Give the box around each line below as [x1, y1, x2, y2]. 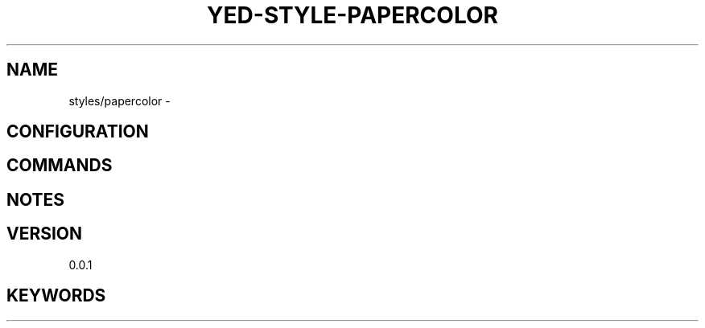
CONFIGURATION [6, 121, 149, 142]
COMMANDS [6, 155, 113, 176]
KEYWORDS [6, 285, 106, 306]
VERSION [6, 223, 83, 244]
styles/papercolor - [68, 93, 171, 108]
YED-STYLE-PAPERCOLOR [207, 2, 498, 29]
